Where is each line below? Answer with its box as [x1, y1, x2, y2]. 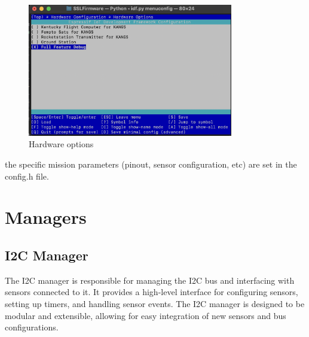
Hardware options [29, 138, 94, 150]
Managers [5, 205, 87, 229]
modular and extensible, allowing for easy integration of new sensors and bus [5, 309, 286, 321]
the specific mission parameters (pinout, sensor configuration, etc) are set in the [5, 158, 297, 171]
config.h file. [5, 169, 49, 182]
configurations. [5, 321, 59, 333]
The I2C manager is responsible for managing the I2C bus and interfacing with [5, 274, 295, 286]
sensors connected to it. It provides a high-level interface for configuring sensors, [5, 286, 298, 298]
